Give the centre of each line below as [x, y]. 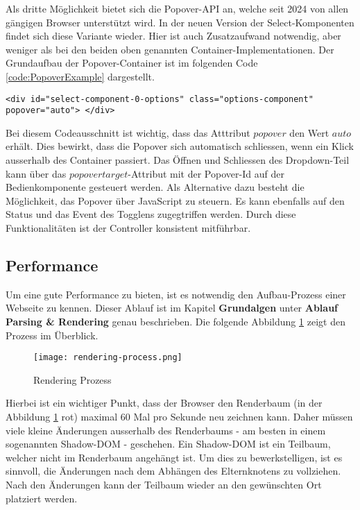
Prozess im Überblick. [52, 335]
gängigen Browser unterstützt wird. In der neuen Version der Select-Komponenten [180, 22]
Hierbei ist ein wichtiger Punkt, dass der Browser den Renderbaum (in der [164, 403]
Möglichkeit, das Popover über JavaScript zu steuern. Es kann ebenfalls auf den [175, 200]
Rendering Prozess [72, 379]
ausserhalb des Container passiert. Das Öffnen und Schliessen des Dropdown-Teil [178, 160]
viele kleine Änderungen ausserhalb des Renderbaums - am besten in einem [166, 430]
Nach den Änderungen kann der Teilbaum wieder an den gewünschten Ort [164, 485]
